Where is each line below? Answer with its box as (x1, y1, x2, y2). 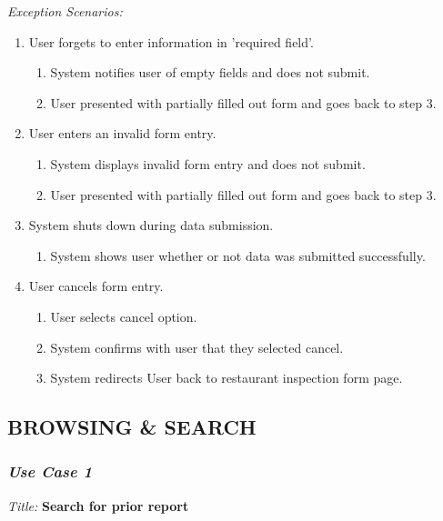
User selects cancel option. (50, 306, 197, 326)
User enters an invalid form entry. (28, 124, 216, 143)
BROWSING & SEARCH (7, 413, 257, 441)
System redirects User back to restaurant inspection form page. (50, 368, 403, 387)
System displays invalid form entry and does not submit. (50, 154, 366, 173)
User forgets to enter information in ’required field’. (28, 32, 314, 51)
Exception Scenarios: (7, 2, 123, 20)
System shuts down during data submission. (28, 215, 274, 235)
